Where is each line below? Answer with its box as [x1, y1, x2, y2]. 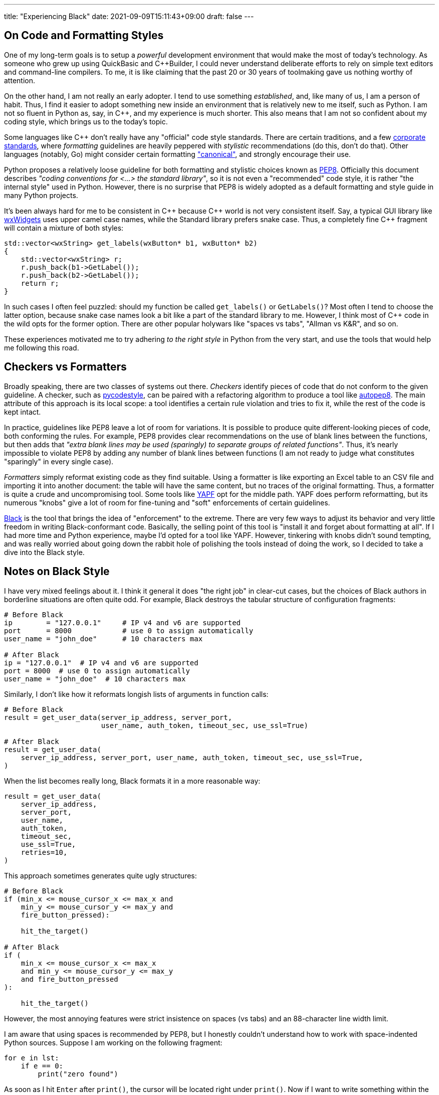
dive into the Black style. [4, 547, 85, 557]
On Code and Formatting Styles [4, 29, 164, 42]
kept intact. [4, 407, 41, 416]
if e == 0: [21, 1061, 64, 1070]
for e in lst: [4, 1053, 59, 1062]
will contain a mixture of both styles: [4, 223, 124, 232]
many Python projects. [4, 191, 78, 200]
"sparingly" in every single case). [4, 457, 114, 466]
